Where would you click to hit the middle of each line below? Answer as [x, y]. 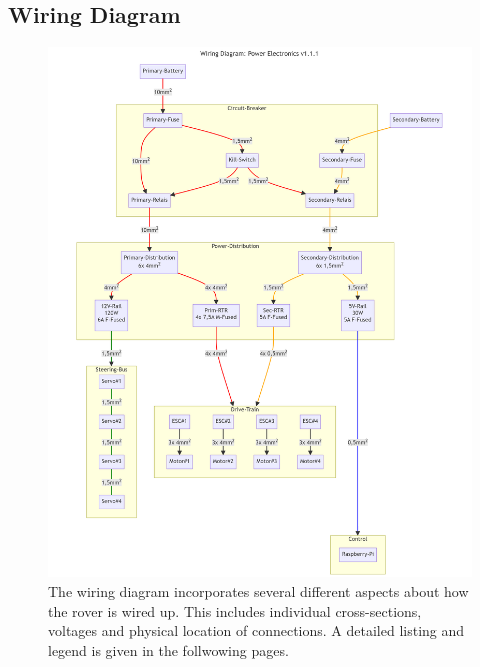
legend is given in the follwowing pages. [168, 649]
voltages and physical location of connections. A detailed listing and [256, 630]
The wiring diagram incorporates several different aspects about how [258, 590]
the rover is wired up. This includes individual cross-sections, [235, 610]
